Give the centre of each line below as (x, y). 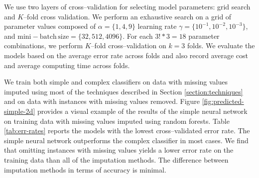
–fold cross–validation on (129, 45)
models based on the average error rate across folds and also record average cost (126, 55)
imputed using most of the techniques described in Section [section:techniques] (124, 91)
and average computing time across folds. (67, 65)
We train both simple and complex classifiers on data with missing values (116, 82)
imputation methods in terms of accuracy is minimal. (85, 169)
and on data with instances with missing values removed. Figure (102, 101)
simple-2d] (20, 111)
